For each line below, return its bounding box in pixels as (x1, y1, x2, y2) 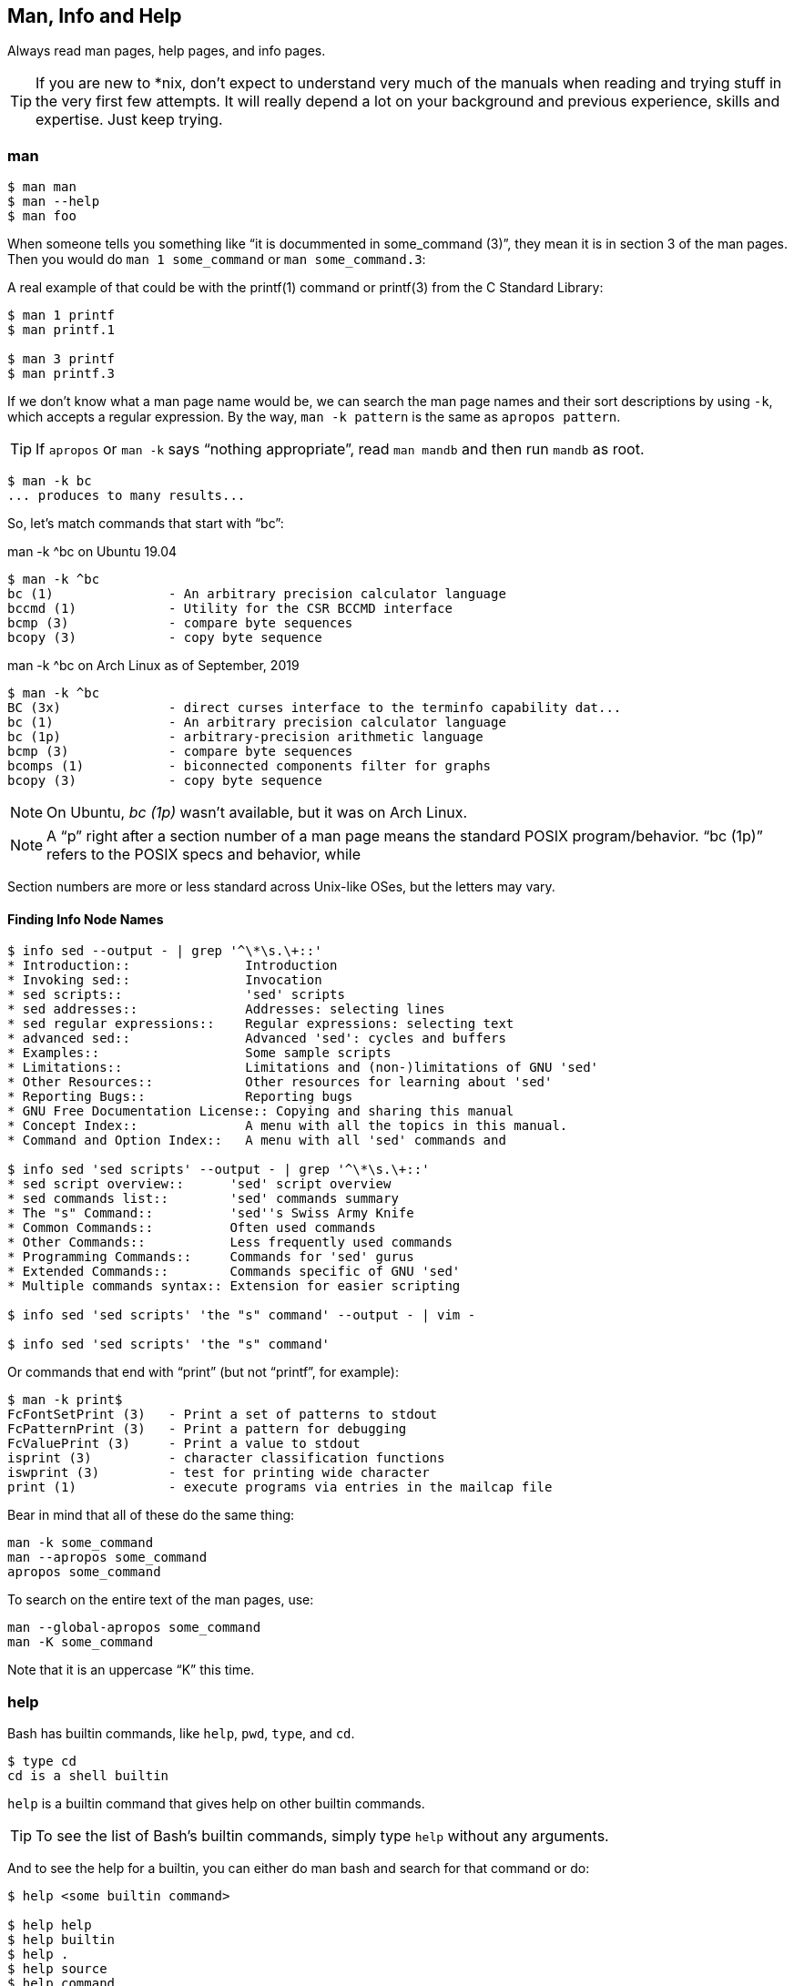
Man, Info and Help (7, 5, 182, 27)
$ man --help (7, 194, 100, 209)
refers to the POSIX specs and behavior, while (46, 845, 361, 864)
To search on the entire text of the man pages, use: (7, 1592, 314, 1608)
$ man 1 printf (7, 308, 116, 323)
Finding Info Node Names (7, 911, 164, 927)
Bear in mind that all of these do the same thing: (7, 1507, 295, 1523)
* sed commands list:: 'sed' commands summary (7, 1191, 399, 1207)
